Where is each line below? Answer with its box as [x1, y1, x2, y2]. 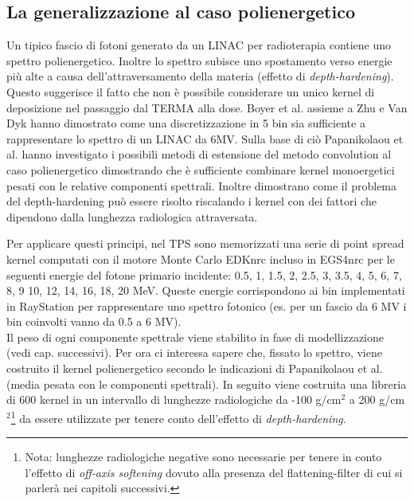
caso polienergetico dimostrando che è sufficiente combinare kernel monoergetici [6, 161, 395, 178]
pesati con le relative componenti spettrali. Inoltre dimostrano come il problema [6, 177, 397, 194]
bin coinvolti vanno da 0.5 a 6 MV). [6, 313, 182, 330]
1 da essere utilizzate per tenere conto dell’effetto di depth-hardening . [10, 407, 346, 426]
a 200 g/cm [349, 391, 405, 408]
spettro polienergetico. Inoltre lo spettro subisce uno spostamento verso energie [6, 52, 393, 68]
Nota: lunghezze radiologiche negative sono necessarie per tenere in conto [25, 448, 382, 465]
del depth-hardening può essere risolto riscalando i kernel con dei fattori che [6, 193, 377, 209]
